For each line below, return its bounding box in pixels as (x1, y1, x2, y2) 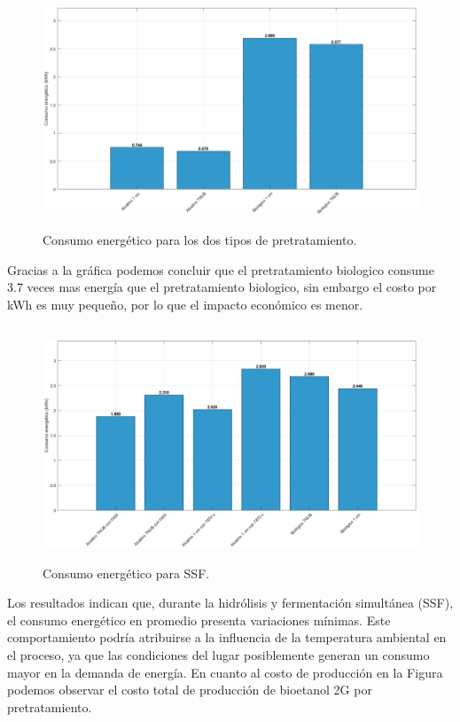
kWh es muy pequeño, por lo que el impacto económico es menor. (7, 294, 363, 313)
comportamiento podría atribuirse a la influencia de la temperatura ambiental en (7, 628, 447, 647)
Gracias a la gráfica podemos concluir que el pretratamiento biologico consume (7, 260, 434, 279)
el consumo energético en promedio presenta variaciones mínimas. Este (7, 610, 391, 629)
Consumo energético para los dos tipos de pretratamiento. (43, 231, 357, 249)
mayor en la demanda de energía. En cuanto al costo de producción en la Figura (7, 663, 443, 681)
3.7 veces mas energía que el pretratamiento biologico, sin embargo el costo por (7, 278, 437, 296)
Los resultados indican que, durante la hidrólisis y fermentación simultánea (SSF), (7, 593, 454, 612)
